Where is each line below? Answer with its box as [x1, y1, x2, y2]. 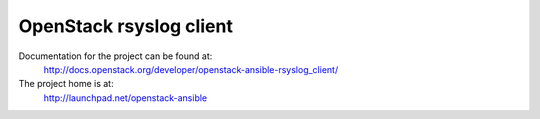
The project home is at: [18, 78, 114, 90]
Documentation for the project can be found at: [18, 50, 213, 62]
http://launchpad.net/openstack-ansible [43, 91, 208, 104]
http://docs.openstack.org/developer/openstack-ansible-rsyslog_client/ [43, 63, 339, 75]
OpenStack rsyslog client [18, 15, 234, 37]
